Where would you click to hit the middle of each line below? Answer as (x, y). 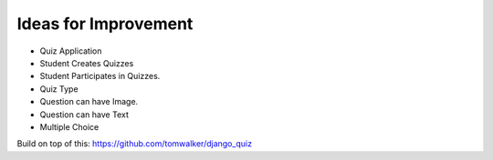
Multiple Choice (69, 126)
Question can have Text (84, 115)
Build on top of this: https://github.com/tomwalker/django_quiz (135, 144)
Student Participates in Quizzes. (100, 76)
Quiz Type (59, 89)
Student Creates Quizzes (87, 63)
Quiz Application (71, 51)
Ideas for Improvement (105, 24)
